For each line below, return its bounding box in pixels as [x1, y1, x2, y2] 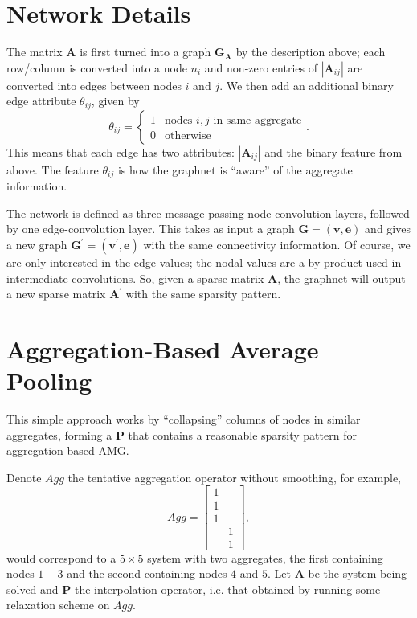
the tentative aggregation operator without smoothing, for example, [67, 469, 401, 485]
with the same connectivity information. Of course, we [143, 236, 411, 252]
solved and [6, 580, 59, 597]
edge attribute [6, 92, 76, 109]
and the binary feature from [264, 143, 403, 160]
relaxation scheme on [6, 596, 110, 613]
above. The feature [6, 161, 99, 178]
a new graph [6, 236, 67, 252]
